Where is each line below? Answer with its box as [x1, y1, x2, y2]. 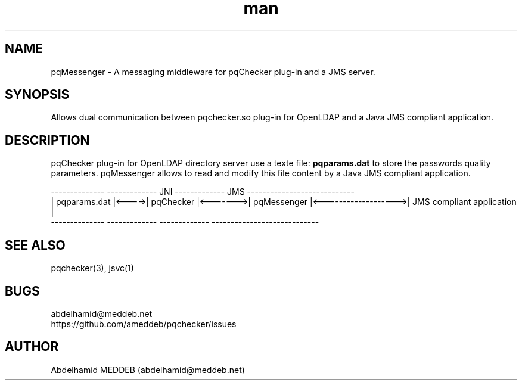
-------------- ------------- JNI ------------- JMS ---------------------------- [51, 187, 355, 197]
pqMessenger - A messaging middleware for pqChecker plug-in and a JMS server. [51, 66, 375, 77]
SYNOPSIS [5, 87, 70, 103]
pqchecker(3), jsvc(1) [51, 263, 134, 274]
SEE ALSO [5, 237, 66, 253]
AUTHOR [5, 339, 59, 355]
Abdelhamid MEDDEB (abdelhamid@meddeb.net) [51, 364, 245, 375]
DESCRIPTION [5, 132, 90, 148]
